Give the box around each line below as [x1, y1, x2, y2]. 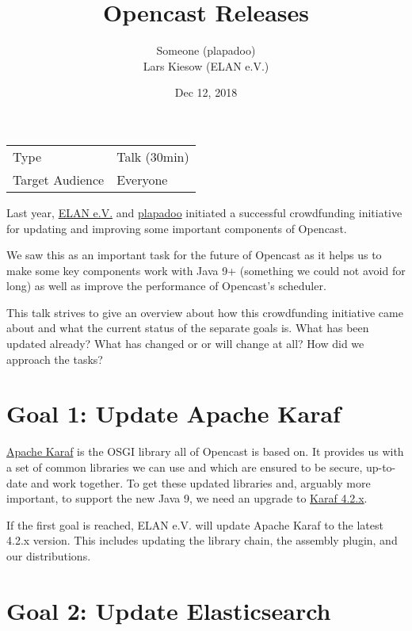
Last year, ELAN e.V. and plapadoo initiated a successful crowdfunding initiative [6, 204, 402, 220]
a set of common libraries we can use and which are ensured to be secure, [6, 458, 363, 475]
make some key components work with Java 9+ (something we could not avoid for [6, 262, 406, 278]
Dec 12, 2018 [174, 84, 238, 101]
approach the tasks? [6, 350, 103, 367]
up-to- [365, 458, 396, 475]
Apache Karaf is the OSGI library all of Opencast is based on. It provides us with [6, 443, 404, 460]
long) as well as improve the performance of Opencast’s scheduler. [6, 277, 326, 294]
